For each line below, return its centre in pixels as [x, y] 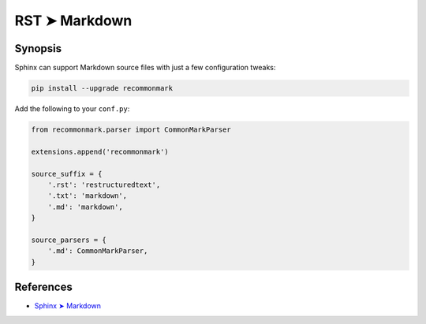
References [43, 287]
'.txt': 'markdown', [88, 196]
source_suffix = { [67, 174]
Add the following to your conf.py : [72, 109]
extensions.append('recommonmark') [100, 151]
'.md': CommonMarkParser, [98, 251]
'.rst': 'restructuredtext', [104, 184]
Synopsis [38, 48]
